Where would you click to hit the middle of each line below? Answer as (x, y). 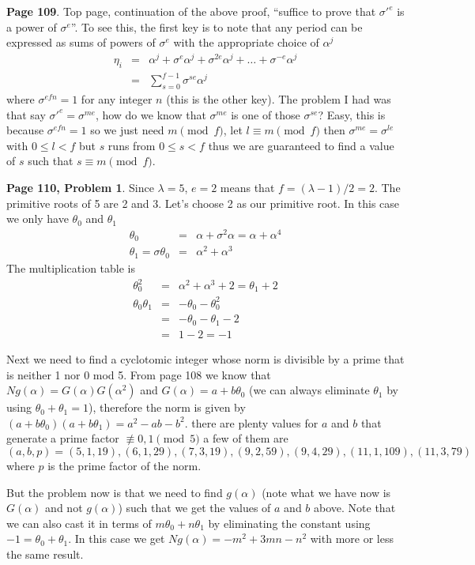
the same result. (45, 554)
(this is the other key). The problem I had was (279, 99)
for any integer (117, 99)
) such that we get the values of (194, 508)
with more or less (352, 539)
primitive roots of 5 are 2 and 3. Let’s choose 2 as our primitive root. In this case (203, 203)
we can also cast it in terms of (79, 523)
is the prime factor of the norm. (124, 465)
